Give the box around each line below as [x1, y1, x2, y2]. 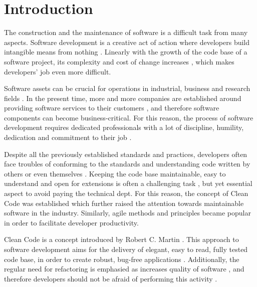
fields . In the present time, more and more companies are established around [4, 92, 241, 103]
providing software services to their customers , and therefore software [4, 102, 219, 113]
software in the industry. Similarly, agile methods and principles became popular [4, 207, 251, 218]
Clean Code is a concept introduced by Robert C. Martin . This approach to [4, 234, 239, 244]
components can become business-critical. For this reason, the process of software [4, 112, 253, 122]
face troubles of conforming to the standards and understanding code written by [4, 158, 250, 169]
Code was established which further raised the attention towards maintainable [4, 197, 244, 208]
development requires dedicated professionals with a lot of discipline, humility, [4, 122, 244, 132]
